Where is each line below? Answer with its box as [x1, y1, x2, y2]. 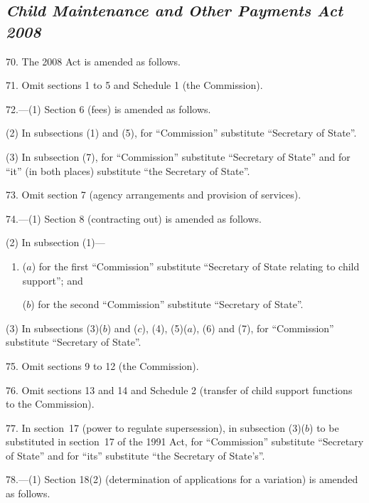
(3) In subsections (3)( [6, 320, 103, 335]
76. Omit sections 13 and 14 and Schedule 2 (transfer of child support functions [6, 382, 353, 397]
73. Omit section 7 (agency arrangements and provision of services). [6, 187, 301, 202]
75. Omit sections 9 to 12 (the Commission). [6, 358, 199, 373]
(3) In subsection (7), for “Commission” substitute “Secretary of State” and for [6, 149, 351, 164]
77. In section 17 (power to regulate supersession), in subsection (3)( [6, 420, 306, 435]
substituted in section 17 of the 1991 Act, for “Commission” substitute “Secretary [6, 434, 364, 449]
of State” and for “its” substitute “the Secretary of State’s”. [6, 448, 265, 462]
